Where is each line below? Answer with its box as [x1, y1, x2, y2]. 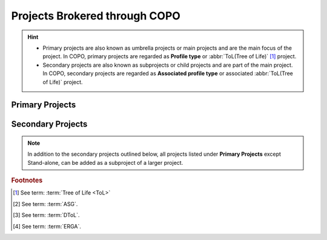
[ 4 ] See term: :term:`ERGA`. [13, 222, 81, 230]
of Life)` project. [42, 78, 83, 85]
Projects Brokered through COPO [11, 9, 181, 22]
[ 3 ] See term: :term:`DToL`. [13, 212, 80, 219]
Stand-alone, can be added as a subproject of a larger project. [27, 159, 183, 166]
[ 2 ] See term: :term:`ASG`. [13, 200, 78, 207]
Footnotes [11, 176, 43, 185]
